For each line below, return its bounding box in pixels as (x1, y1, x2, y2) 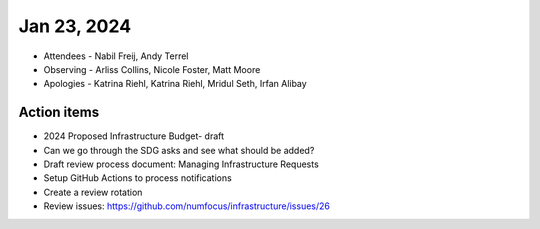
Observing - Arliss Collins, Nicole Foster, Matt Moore (43, 63, 261, 75)
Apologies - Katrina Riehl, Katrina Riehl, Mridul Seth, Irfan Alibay (43, 78, 307, 90)
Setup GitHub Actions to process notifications (43, 172, 232, 184)
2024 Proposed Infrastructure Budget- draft (43, 130, 225, 142)
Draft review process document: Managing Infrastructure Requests (43, 158, 319, 170)
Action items (18, 104, 100, 121)
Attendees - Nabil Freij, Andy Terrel (43, 50, 189, 62)
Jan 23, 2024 (18, 15, 132, 37)
